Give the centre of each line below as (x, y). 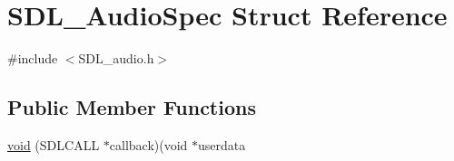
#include (33, 58)
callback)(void (148, 144)
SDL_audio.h (116, 58)
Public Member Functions (132, 107)
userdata (222, 144)
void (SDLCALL (54, 144)
